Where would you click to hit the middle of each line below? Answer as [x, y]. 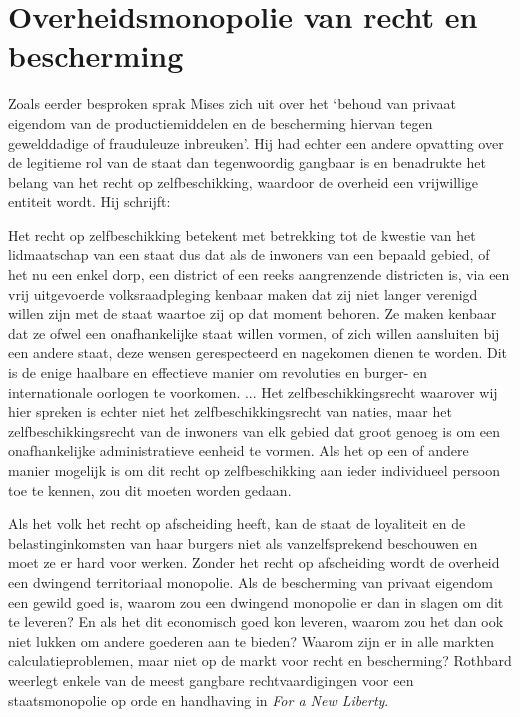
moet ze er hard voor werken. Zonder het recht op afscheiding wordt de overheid [254, 562]
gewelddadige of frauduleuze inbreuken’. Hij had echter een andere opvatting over [256, 142]
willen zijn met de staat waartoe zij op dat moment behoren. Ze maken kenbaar [252, 313]
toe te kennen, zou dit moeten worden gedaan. [150, 489]
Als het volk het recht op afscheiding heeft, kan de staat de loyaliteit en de [237, 523]
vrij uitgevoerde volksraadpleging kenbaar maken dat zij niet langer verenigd [243, 293]
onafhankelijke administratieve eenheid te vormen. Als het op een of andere [238, 450]
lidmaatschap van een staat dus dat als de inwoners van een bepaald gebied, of [249, 254]
